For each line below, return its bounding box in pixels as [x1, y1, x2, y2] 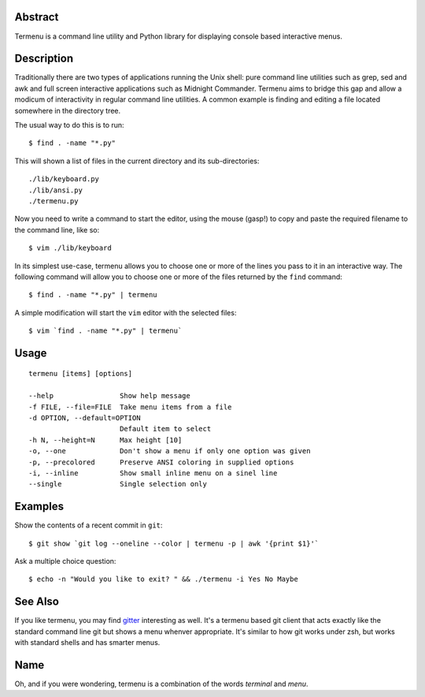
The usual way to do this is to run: [14, 120, 125, 129]
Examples [14, 500, 65, 513]
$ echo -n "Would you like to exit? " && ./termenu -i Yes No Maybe [28, 575, 298, 583]
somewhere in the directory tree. [14, 106, 121, 115]
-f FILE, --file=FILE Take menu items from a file [28, 402, 232, 412]
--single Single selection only [28, 479, 208, 489]
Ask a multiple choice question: [14, 557, 116, 566]
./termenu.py [28, 196, 79, 205]
